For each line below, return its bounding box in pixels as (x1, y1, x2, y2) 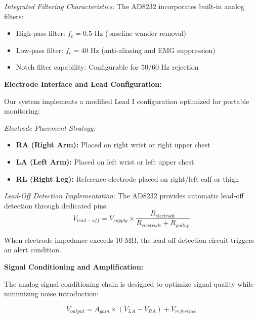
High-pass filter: (16, 28, 65, 38)
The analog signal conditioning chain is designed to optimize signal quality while (4, 278, 254, 289)
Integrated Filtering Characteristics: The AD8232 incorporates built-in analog (4, 1, 244, 11)
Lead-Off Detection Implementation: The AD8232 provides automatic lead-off (4, 190, 244, 201)
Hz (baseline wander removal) (94, 28, 186, 38)
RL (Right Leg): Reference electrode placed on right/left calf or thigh (16, 173, 239, 184)
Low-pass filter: (16, 44, 64, 55)
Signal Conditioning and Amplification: (4, 261, 144, 272)
